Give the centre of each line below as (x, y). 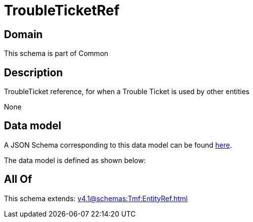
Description (33, 72)
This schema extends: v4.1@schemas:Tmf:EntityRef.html (96, 198)
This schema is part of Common (56, 54)
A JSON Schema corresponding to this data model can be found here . (118, 145)
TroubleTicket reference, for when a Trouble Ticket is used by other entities (127, 92)
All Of (18, 179)
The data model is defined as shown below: (75, 160)
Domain (24, 34)
